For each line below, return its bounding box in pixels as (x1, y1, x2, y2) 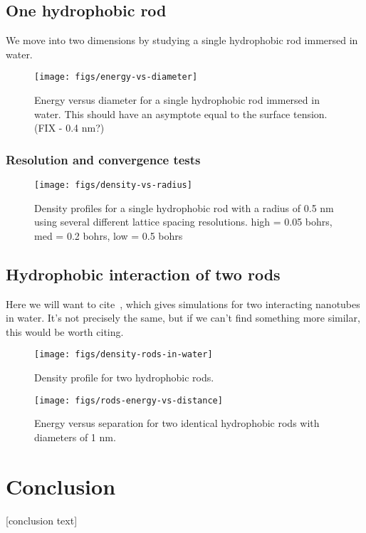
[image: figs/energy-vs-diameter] (34, 72, 198, 83)
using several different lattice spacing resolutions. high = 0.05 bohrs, (34, 214, 333, 229)
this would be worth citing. (6, 324, 124, 339)
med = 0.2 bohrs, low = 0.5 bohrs (34, 228, 183, 243)
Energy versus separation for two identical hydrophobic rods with (34, 416, 320, 431)
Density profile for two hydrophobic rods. (34, 370, 214, 385)
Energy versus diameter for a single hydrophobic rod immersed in (34, 93, 320, 107)
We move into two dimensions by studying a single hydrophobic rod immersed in (6, 33, 358, 48)
